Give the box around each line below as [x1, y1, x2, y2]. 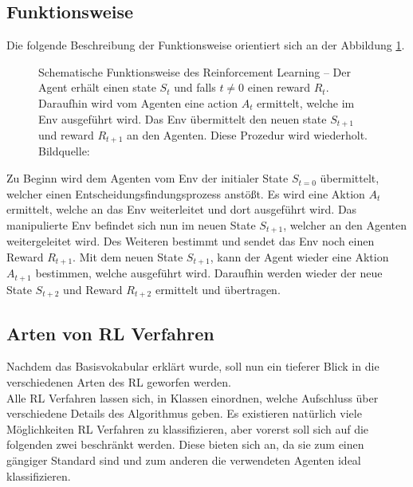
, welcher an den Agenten [283, 216, 407, 233]
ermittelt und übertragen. [155, 281, 281, 297]
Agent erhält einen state [38, 79, 156, 96]
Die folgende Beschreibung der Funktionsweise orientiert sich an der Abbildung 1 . [6, 37, 405, 53]
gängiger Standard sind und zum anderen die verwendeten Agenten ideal [6, 452, 361, 469]
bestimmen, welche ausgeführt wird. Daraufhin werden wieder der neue [35, 265, 383, 281]
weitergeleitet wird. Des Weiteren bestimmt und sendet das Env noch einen [6, 233, 375, 249]
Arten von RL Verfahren [6, 320, 214, 345]
